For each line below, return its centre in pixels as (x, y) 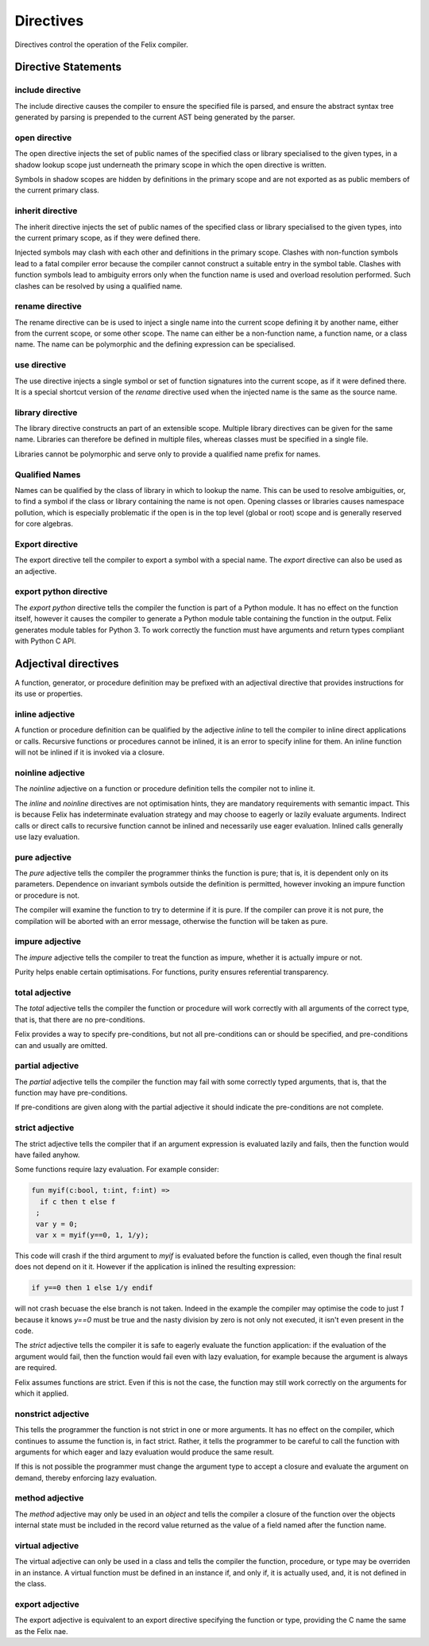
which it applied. (42, 1393)
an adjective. (36, 571)
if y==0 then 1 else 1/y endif (93, 1288)
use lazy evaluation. (47, 837)
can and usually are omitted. (61, 1045)
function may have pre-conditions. (71, 1093)
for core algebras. (44, 524)
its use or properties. (49, 694)
